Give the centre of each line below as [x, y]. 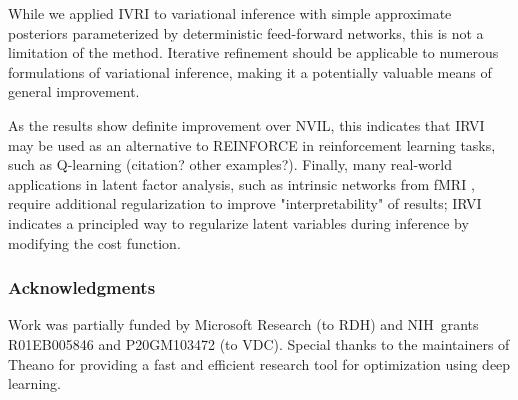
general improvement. [74, 91]
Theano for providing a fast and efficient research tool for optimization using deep [259, 363]
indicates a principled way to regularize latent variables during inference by [238, 222]
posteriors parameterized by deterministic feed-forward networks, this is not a [246, 32]
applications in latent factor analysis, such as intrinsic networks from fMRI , [241, 183]
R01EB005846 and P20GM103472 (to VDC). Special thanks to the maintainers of [259, 343]
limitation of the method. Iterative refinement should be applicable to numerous [253, 52]
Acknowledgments [82, 287]
